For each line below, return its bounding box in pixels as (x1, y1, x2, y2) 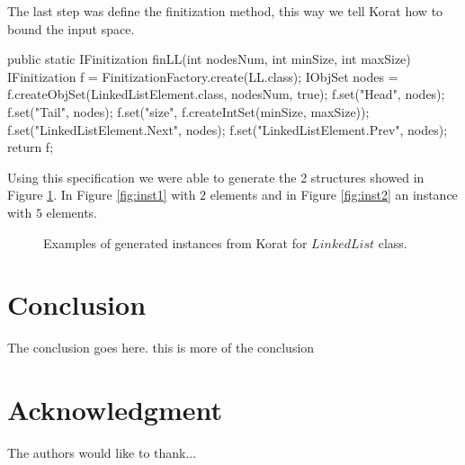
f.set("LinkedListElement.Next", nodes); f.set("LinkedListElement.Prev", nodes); (7, 120, 448, 139)
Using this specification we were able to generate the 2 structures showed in (7, 167, 425, 186)
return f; (7, 138, 54, 156)
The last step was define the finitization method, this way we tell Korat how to (7, 2, 443, 20)
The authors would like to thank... (7, 443, 197, 461)
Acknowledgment (7, 391, 222, 428)
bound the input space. (7, 19, 135, 38)
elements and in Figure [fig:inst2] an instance (210, 185, 458, 204)
